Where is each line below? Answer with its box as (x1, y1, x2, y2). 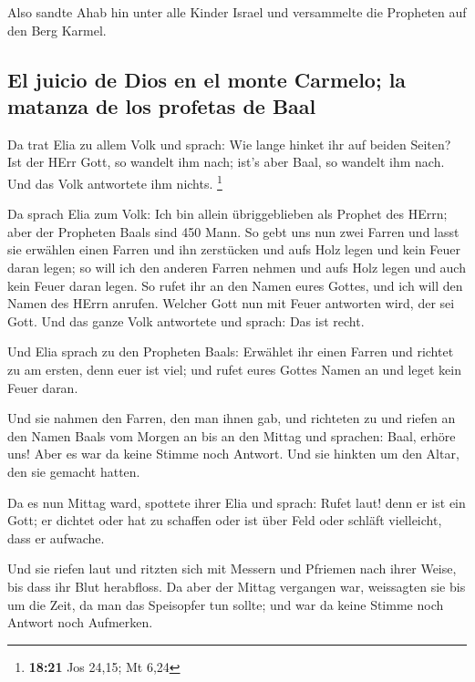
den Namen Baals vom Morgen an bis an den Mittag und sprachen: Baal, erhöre (7, 426, 456, 445)
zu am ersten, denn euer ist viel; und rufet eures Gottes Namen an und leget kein (7, 359, 461, 378)
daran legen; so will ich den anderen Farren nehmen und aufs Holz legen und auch (7, 258, 466, 276)
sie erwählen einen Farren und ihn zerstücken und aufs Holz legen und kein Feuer (7, 240, 461, 259)
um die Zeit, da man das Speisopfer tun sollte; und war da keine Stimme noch (7, 594, 444, 614)
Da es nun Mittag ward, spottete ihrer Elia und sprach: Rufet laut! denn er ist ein (7, 492, 466, 511)
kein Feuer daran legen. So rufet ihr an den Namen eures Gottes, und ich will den (7, 275, 463, 294)
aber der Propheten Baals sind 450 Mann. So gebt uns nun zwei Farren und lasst (7, 222, 460, 241)
